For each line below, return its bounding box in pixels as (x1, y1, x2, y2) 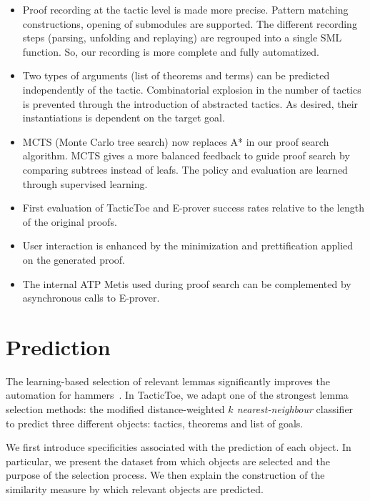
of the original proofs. (22, 214, 117, 229)
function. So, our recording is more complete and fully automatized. (22, 44, 320, 59)
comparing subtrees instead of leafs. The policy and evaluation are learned (22, 162, 348, 177)
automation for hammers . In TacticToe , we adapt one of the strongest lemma (6, 387, 349, 402)
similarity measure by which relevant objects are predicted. (6, 481, 264, 496)
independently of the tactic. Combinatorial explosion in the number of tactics (22, 81, 361, 96)
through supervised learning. (22, 176, 148, 191)
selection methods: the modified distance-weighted (6, 402, 225, 416)
